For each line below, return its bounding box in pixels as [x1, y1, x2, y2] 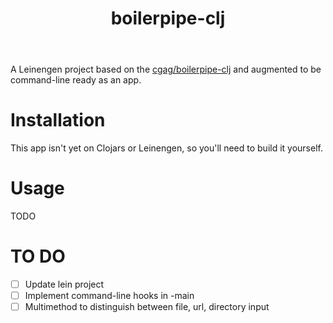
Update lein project [24, 278, 105, 290]
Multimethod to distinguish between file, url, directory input [24, 301, 270, 313]
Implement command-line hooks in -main [24, 290, 195, 302]
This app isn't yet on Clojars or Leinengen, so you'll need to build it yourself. [10, 142, 323, 154]
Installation [10, 109, 106, 132]
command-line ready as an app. [10, 74, 142, 86]
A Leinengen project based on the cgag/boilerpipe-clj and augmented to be [10, 63, 322, 76]
